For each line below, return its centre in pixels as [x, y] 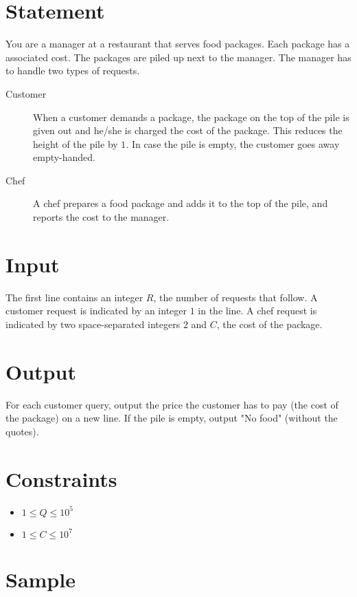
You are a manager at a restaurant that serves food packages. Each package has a [178, 44]
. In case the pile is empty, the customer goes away [233, 143]
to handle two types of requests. [73, 70]
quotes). [22, 431]
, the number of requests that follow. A [235, 297]
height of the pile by [76, 143]
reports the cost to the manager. [101, 217]
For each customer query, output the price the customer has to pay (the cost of [172, 404]
